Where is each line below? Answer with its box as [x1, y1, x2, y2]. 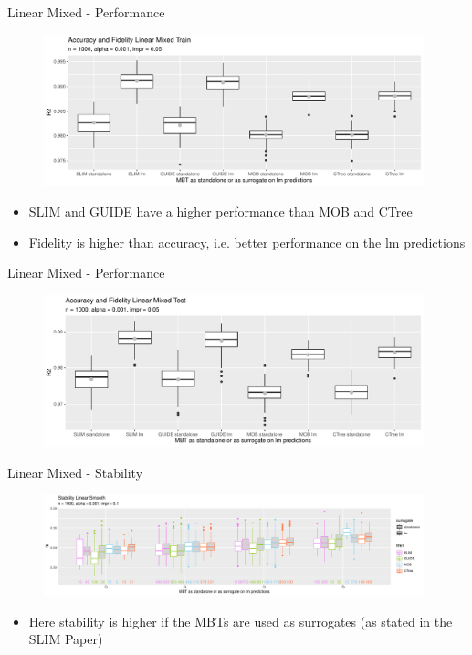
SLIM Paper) [28, 629, 103, 649]
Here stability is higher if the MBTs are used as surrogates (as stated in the [28, 611, 453, 630]
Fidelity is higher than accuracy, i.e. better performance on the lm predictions [28, 232, 466, 251]
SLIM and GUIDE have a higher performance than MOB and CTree [28, 202, 413, 221]
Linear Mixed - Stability [7, 462, 143, 481]
